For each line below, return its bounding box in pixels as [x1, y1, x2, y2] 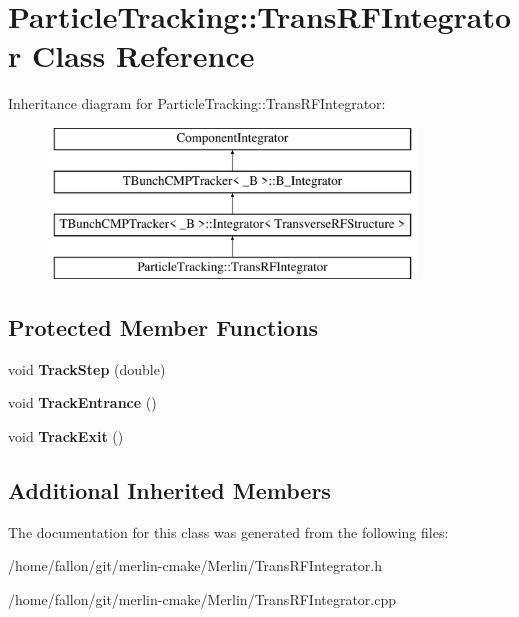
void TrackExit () [8, 426, 124, 447]
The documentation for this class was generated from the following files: [8, 521, 449, 542]
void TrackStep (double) [8, 358, 166, 379]
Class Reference [31, 35, 255, 76]
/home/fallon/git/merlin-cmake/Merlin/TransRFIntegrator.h [8, 555, 383, 576]
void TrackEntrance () [8, 392, 157, 413]
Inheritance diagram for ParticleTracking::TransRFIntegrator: [8, 93, 386, 114]
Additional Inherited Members [8, 475, 331, 506]
